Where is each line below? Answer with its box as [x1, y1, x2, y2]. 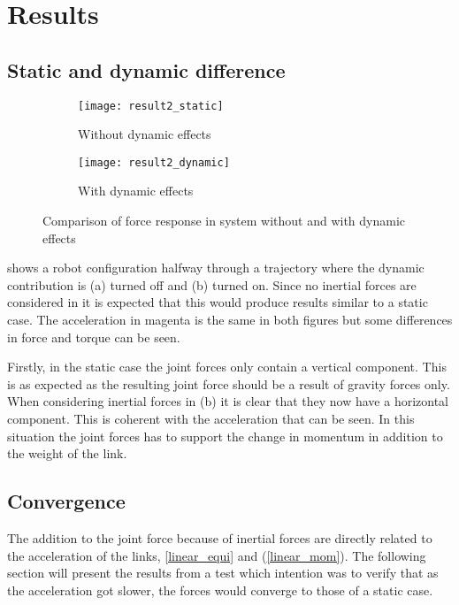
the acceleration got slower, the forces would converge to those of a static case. [7, 580, 433, 599]
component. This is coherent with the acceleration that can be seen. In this [7, 410, 415, 428]
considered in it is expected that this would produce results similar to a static [7, 293, 428, 311]
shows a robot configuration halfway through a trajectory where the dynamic [7, 258, 425, 277]
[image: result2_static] [78, 99, 224, 112]
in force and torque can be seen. [7, 327, 180, 346]
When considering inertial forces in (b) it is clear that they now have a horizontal [7, 392, 448, 410]
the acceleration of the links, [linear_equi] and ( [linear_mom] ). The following [7, 546, 426, 564]
